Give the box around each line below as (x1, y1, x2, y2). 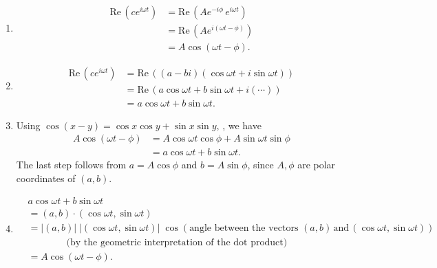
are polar (297, 157, 336, 172)
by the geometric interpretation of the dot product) (70, 237, 288, 247)
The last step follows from (16, 157, 127, 172)
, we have (222, 118, 262, 132)
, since (247, 157, 274, 172)
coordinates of (16, 171, 76, 186)
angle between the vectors (189, 223, 299, 233)
